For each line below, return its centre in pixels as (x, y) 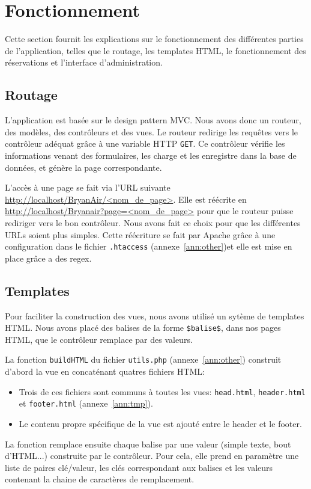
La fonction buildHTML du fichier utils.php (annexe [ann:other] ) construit (143, 359)
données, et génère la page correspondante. (83, 167)
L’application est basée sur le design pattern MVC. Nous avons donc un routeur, (153, 120)
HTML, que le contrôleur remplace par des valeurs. (99, 339)
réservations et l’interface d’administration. (84, 62)
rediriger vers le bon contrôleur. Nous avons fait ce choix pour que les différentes (153, 222)
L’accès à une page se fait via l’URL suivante (88, 187)
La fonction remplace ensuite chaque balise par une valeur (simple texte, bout (148, 444)
